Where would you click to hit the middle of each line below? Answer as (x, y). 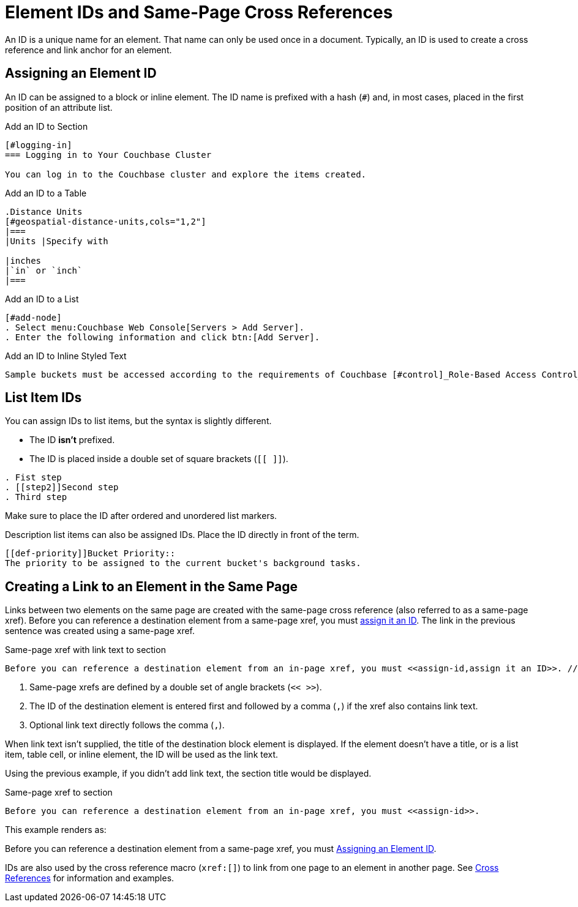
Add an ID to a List (42, 299)
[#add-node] (33, 317)
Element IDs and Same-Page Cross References (199, 12)
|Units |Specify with (57, 241)
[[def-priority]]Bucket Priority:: (90, 554)
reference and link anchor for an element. (88, 50)
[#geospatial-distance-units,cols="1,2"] (106, 221)
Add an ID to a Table (46, 193)
